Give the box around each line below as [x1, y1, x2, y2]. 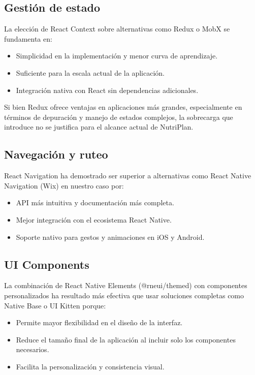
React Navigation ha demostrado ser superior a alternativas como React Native [4, 170, 251, 181]
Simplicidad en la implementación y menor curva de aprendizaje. [16, 50, 218, 61]
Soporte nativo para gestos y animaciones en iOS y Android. [16, 231, 205, 242]
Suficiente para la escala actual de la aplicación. [16, 67, 165, 78]
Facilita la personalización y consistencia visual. [16, 361, 165, 371]
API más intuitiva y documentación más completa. [16, 197, 174, 208]
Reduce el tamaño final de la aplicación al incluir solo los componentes [16, 334, 236, 345]
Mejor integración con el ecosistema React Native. [16, 214, 172, 225]
